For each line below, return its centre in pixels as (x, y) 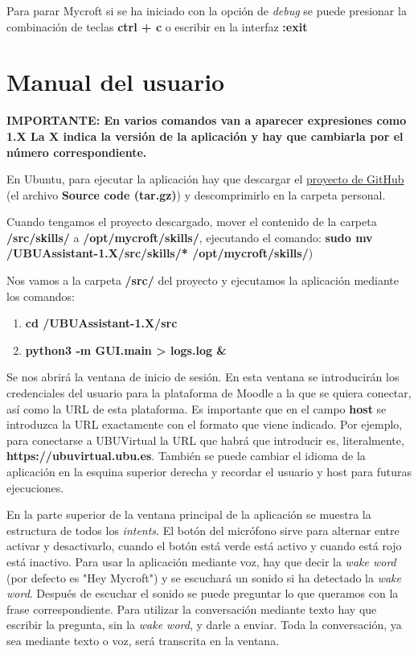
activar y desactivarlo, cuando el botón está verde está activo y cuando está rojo (204, 546)
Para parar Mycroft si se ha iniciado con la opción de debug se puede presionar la (207, 10)
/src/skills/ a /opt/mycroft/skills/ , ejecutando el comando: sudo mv (190, 237)
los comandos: (41, 296)
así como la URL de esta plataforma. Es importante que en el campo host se (197, 408)
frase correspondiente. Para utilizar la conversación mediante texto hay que (192, 609)
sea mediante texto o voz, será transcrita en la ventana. (143, 640)
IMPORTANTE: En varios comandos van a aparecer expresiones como (207, 120)
